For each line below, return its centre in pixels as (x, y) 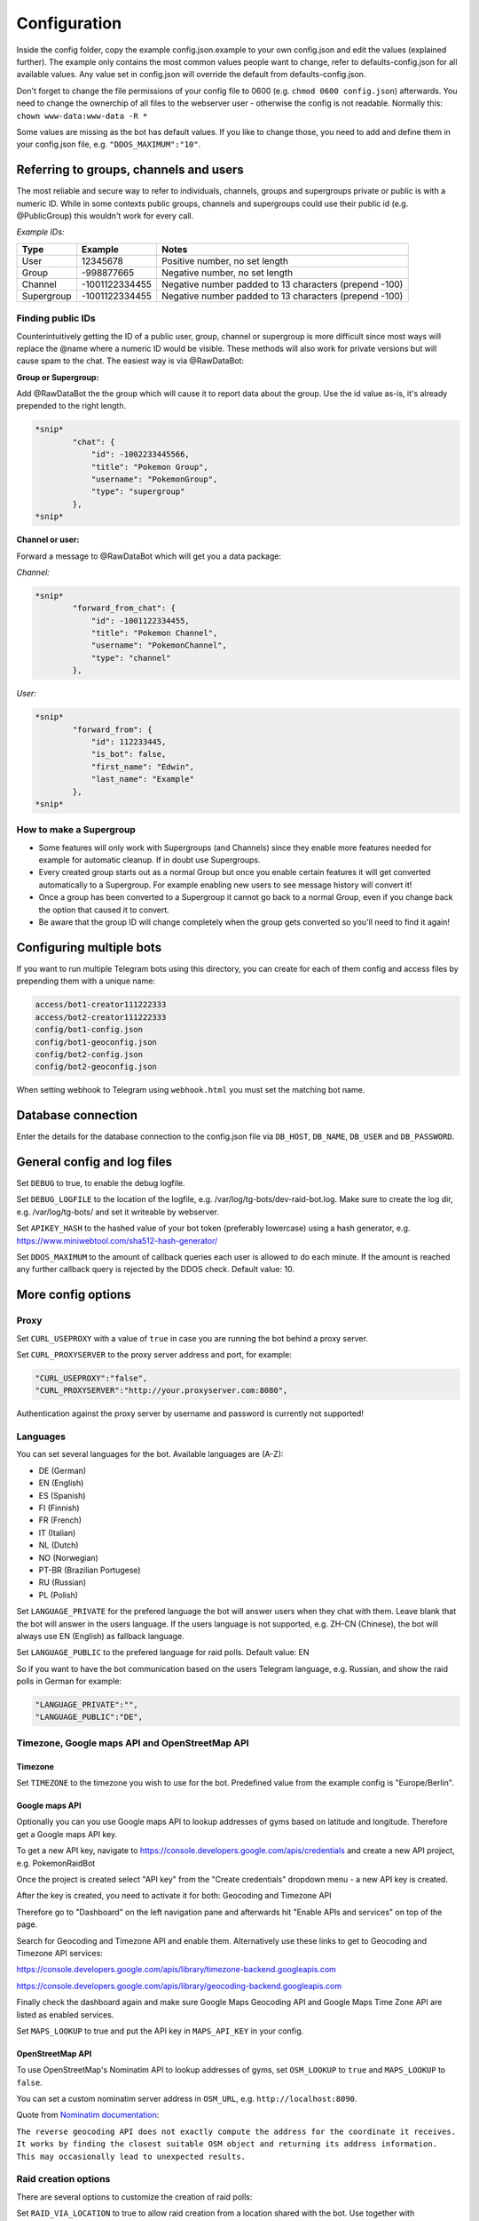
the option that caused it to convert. (104, 910)
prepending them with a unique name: (86, 981)
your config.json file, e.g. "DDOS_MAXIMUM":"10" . (109, 144)
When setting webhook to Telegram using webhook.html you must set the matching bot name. (191, 1090)
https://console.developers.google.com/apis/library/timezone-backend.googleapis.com (177, 1970)
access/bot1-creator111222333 (101, 1005)
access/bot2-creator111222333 (101, 1017)
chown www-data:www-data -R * (82, 116)
